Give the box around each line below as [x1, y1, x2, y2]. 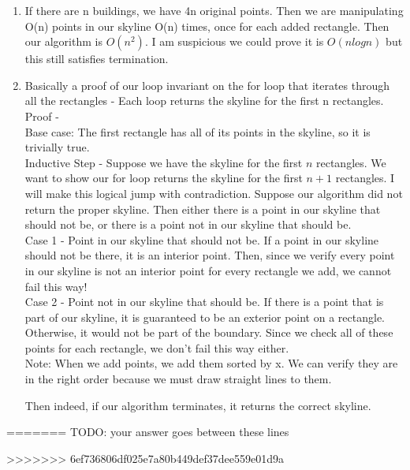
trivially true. [24, 139, 90, 155]
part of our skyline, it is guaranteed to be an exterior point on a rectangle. [24, 308, 385, 325]
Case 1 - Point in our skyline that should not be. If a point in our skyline [24, 231, 379, 248]
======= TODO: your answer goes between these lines [6, 423, 289, 440]
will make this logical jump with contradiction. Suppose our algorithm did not [24, 185, 403, 201]
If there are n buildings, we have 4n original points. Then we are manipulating [24, 2, 404, 18]
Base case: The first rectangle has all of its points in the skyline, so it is [24, 123, 371, 140]
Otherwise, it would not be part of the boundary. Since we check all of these [24, 324, 393, 341]
